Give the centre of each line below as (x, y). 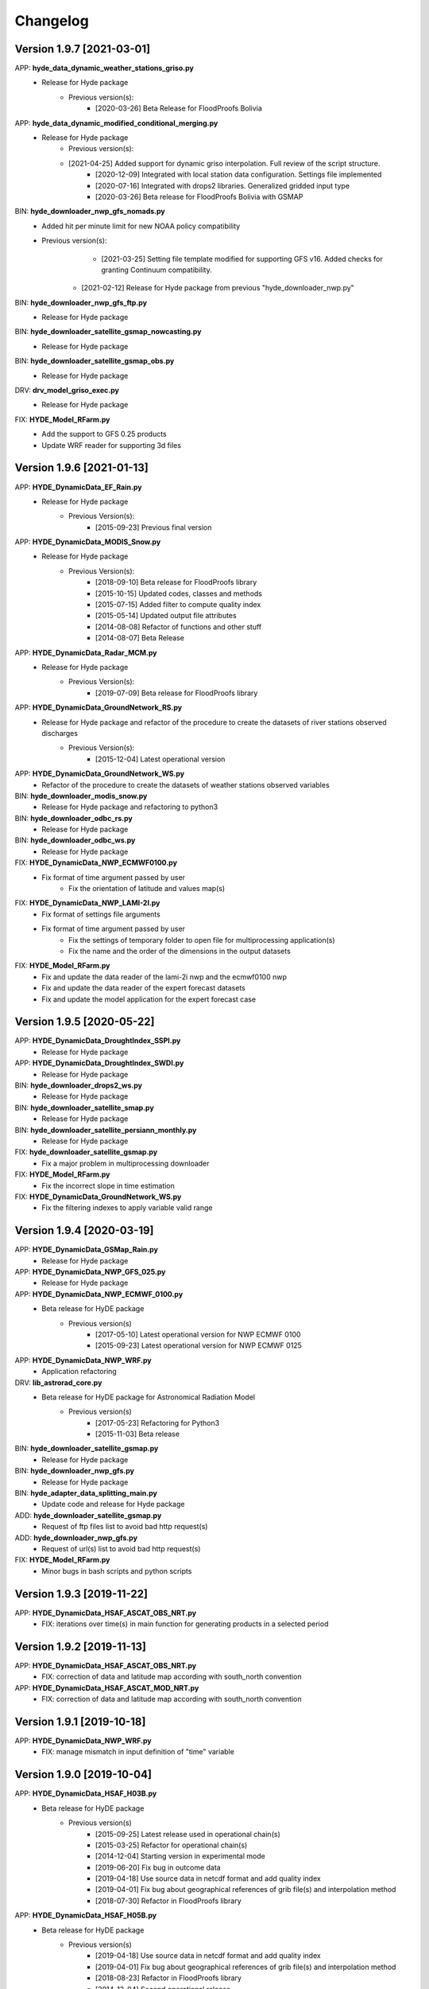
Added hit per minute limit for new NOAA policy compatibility (141, 226)
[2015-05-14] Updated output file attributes (166, 616)
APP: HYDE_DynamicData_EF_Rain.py (78, 487)
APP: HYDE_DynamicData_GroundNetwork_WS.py (100, 774)
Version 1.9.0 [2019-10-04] (83, 1775)
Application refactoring (79, 1372)
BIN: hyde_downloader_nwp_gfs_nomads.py (90, 212)
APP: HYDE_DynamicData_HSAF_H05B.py (86, 1915)
